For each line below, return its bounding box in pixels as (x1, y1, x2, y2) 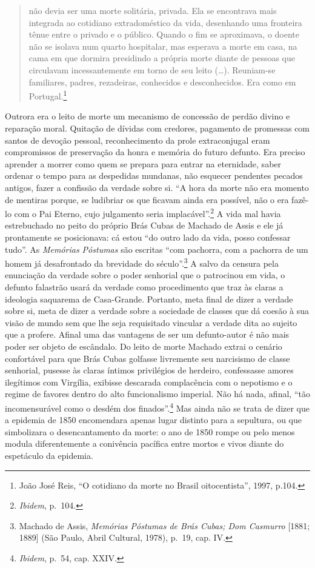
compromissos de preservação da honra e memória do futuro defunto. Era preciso (5, 145, 305, 158)
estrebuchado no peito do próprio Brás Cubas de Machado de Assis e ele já (5, 219, 283, 232)
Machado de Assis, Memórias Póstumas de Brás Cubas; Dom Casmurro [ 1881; (19, 519, 310, 532)
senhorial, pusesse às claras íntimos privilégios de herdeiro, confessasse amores (5, 364, 294, 376)
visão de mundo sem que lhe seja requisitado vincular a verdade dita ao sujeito (5, 316, 297, 329)
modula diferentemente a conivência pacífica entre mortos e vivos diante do (5, 437, 284, 450)
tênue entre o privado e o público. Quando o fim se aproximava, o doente (28, 28, 300, 41)
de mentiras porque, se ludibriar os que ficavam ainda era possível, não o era (5, 193, 289, 205)
